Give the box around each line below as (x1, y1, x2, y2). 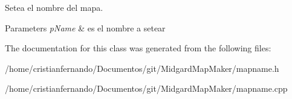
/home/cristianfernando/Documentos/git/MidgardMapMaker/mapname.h (5, 62, 279, 74)
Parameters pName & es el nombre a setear (5, 21, 166, 34)
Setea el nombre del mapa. (5, 1, 103, 13)
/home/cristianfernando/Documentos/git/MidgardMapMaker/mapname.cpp (5, 82, 288, 95)
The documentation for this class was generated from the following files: (5, 42, 271, 54)
